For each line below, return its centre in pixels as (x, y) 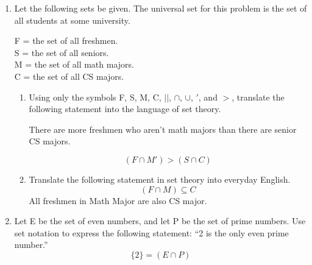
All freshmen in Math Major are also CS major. (118, 200)
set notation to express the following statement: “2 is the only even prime (151, 232)
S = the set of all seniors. (62, 52)
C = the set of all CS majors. (69, 76)
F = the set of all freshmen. (66, 41)
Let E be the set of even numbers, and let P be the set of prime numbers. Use (160, 221)
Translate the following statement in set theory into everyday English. (160, 179)
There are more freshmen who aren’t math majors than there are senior (163, 129)
